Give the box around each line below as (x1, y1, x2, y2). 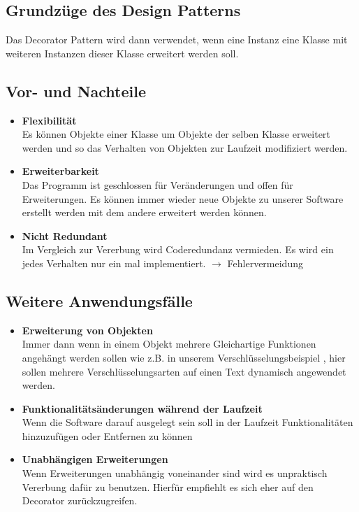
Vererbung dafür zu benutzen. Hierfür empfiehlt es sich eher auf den (22, 479, 314, 494)
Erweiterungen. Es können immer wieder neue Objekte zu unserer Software (22, 191, 344, 206)
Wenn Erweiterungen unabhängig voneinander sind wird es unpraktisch (22, 466, 328, 481)
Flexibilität (22, 113, 77, 127)
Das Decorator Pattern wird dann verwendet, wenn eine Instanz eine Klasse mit (6, 32, 348, 47)
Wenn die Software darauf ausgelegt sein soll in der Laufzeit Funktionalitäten (22, 415, 353, 429)
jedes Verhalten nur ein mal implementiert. (22, 255, 206, 270)
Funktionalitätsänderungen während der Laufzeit (22, 401, 263, 415)
